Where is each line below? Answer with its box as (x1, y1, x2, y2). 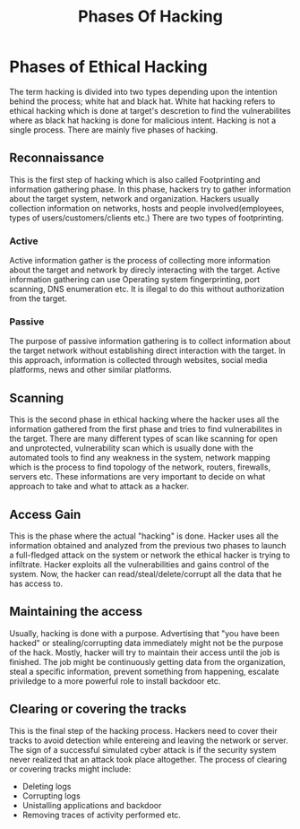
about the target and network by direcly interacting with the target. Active (9, 264, 280, 275)
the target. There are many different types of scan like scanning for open (9, 433, 278, 445)
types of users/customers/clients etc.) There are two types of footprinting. (9, 212, 285, 223)
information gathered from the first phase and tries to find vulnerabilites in (9, 424, 282, 435)
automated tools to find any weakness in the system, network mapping (9, 453, 270, 463)
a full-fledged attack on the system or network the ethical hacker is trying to (9, 549, 291, 560)
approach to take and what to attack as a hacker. (9, 481, 190, 492)
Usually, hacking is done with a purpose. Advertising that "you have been (9, 627, 280, 638)
